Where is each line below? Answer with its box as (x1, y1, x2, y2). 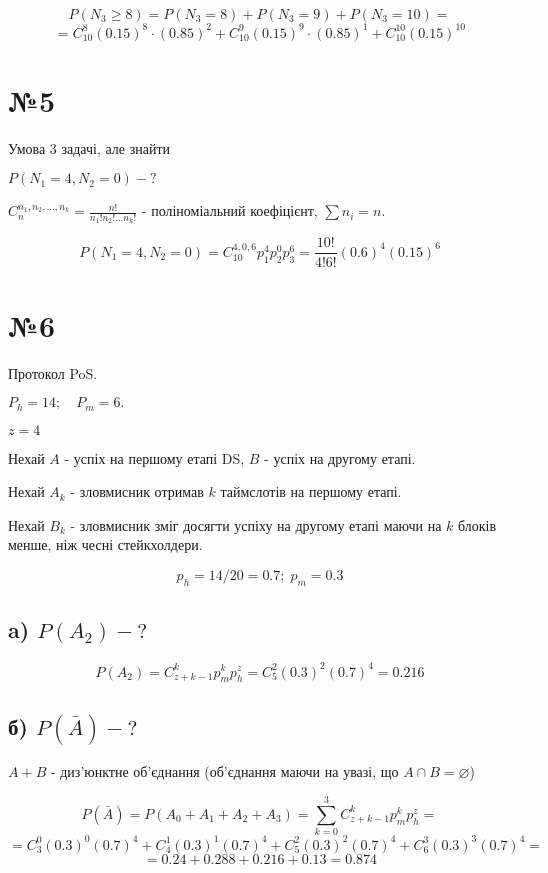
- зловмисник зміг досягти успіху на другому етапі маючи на (70, 514, 442, 535)
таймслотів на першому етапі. (220, 481, 402, 502)
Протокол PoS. (8, 362, 98, 383)
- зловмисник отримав (70, 481, 204, 502)
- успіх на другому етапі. (264, 447, 416, 468)
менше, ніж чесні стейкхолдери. (8, 534, 203, 555)
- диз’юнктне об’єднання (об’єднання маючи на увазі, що (50, 761, 399, 782)
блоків (458, 514, 497, 535)
